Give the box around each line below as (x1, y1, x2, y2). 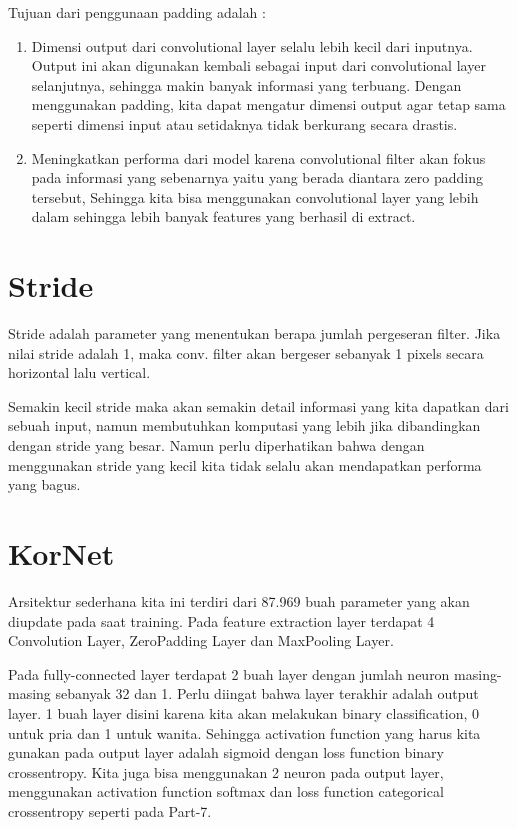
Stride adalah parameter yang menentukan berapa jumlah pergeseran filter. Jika (8, 323, 501, 344)
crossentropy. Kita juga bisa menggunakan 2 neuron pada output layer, (8, 761, 444, 782)
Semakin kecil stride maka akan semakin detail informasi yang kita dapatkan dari (8, 395, 509, 416)
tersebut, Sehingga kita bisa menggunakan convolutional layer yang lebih (31, 186, 479, 207)
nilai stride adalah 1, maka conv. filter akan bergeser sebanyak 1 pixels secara (8, 342, 484, 363)
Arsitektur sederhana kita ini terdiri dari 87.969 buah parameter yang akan (8, 590, 470, 611)
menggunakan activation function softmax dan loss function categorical (8, 781, 444, 802)
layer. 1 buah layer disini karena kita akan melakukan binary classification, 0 (8, 702, 479, 723)
